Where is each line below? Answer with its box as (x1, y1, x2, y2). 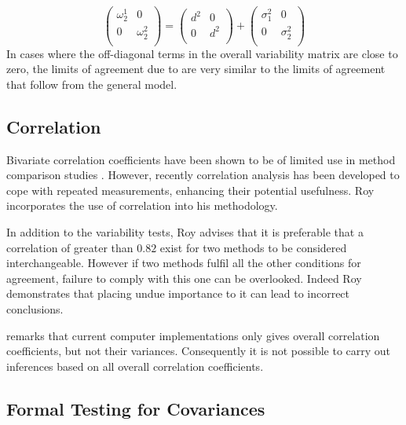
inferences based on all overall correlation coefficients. (6, 357, 264, 374)
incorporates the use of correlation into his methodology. (6, 197, 278, 214)
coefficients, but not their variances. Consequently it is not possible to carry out (6, 343, 391, 359)
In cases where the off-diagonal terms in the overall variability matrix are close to (6, 45, 398, 61)
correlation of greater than (6, 239, 134, 255)
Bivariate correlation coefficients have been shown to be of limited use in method (6, 151, 396, 167)
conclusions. (6, 300, 64, 317)
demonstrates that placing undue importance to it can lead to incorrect (6, 285, 350, 302)
